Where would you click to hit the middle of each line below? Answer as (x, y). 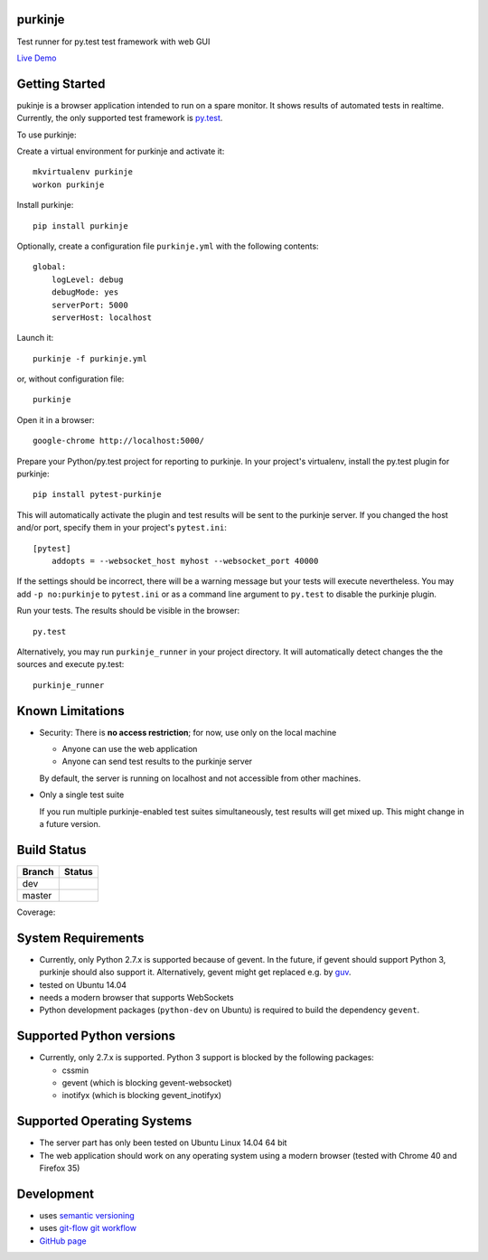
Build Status (52, 850)
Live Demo (37, 58)
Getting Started (61, 84)
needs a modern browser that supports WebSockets (136, 997)
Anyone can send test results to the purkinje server (157, 762)
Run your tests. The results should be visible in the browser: (128, 611)
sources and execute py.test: (70, 664)
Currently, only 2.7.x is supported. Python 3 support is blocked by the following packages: (206, 1058)
